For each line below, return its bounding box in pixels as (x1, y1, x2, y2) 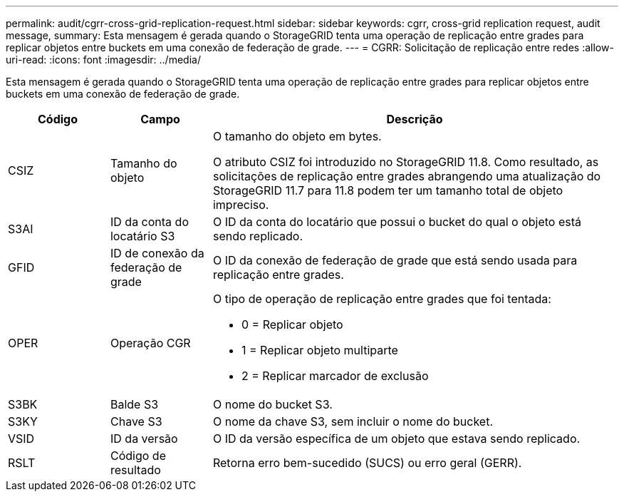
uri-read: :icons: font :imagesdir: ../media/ (6, 53, 201, 66)
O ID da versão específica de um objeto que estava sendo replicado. (212, 431, 581, 446)
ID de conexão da (110, 246, 204, 260)
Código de (110, 449, 166, 463)
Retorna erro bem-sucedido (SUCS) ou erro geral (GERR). (212, 456, 522, 470)
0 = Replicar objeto (241, 317, 343, 332)
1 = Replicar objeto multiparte (241, 343, 398, 357)
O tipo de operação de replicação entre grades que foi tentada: (212, 292, 551, 306)
